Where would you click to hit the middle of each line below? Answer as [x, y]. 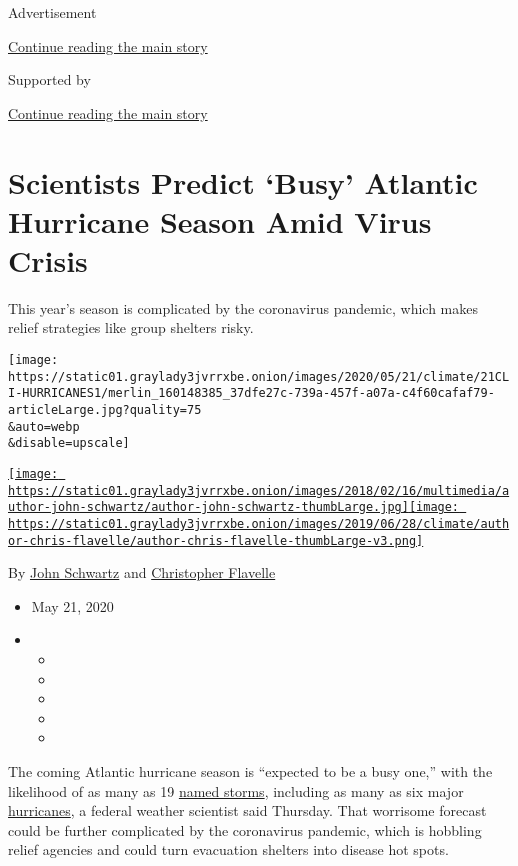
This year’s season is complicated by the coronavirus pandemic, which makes [243, 307]
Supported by [49, 79]
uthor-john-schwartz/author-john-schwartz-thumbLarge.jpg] [208, 507]
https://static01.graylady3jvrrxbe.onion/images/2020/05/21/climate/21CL [259, 376]
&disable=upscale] [69, 443]
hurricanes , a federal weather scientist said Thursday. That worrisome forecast [247, 810]
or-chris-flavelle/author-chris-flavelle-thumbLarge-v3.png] [216, 540]
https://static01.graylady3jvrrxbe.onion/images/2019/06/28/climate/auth [259, 523]
